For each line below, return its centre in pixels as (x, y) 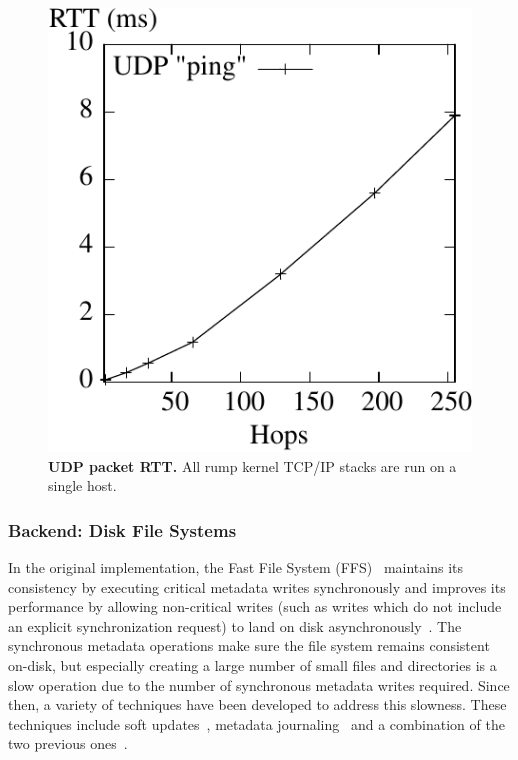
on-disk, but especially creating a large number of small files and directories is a (252, 664)
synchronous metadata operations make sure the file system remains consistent (249, 645)
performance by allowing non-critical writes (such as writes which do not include (255, 606)
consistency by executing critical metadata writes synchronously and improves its (257, 586)
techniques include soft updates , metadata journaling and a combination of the (256, 723)
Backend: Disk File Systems (122, 529)
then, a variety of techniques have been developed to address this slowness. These (257, 704)
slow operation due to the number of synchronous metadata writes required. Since (259, 684)
